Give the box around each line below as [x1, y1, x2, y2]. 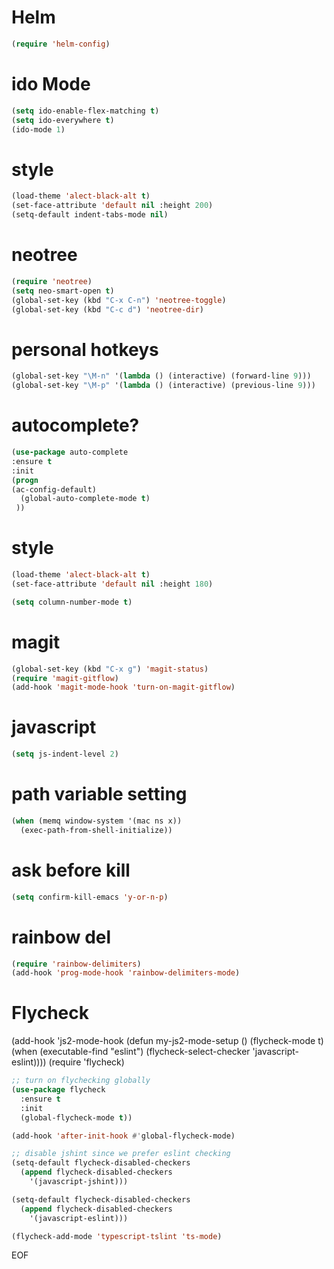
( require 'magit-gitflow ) [11, 673, 119, 683]
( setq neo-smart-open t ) [11, 286, 115, 296]
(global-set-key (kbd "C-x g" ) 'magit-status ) [11, 664, 209, 674]
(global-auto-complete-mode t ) [20, 494, 151, 504]
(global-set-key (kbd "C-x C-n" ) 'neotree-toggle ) [11, 295, 227, 305]
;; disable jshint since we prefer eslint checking [11, 1149, 231, 1159]
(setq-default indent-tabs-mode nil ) [11, 210, 169, 220]
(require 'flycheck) [48, 1056, 125, 1068]
